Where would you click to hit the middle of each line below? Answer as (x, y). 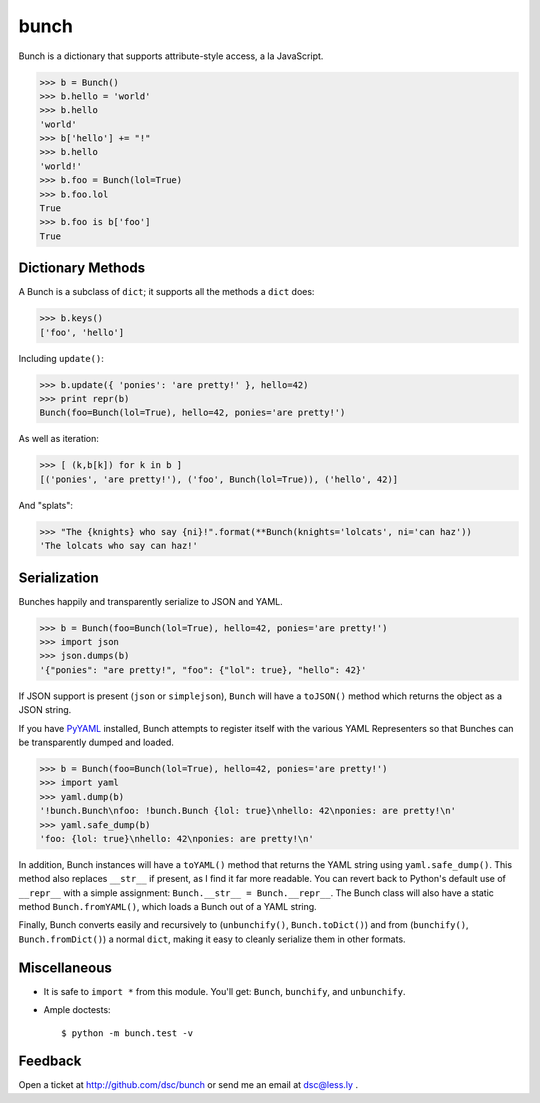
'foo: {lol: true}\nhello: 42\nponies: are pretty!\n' (176, 838)
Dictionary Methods (82, 268)
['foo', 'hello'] (82, 332)
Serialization (58, 577)
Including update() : (61, 358)
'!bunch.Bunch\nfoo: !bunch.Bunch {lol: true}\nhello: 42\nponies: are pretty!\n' (248, 811)
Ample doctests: (77, 1010)
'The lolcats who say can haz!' (119, 546)
